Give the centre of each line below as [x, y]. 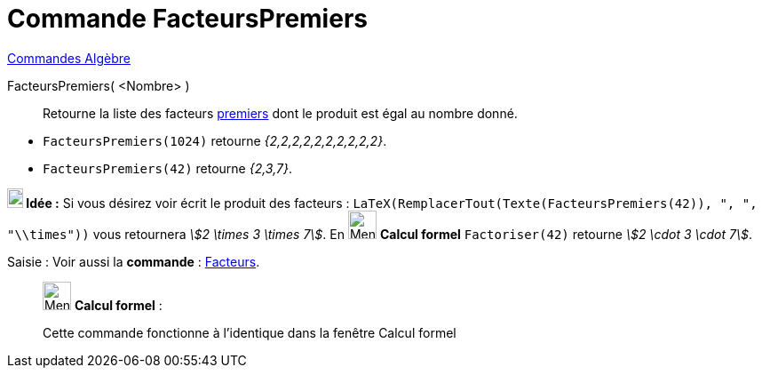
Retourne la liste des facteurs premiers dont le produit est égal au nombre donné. [280, 113]
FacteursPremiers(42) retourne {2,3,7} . [167, 168]
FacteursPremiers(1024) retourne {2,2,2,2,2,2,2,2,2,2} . [215, 140]
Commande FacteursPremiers [187, 19]
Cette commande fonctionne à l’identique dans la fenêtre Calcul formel [250, 332]
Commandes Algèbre [69, 58]
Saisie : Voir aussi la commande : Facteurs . [134, 261]
